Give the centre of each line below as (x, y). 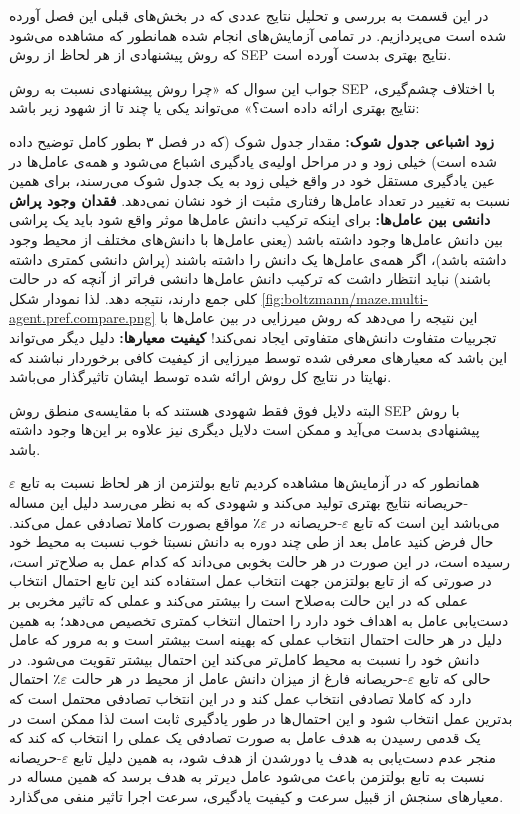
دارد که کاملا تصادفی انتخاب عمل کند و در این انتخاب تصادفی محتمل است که (240, 698)
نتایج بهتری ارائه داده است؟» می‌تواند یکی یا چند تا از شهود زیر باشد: (214, 107)
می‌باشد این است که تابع (426, 521)
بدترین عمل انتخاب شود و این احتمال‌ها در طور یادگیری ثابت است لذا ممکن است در (261, 717)
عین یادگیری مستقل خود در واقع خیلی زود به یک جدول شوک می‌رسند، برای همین (252, 180)
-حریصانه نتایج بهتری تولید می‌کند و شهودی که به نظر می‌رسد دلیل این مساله (239, 502)
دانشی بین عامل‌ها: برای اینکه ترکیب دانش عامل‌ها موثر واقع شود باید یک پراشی (250, 219)
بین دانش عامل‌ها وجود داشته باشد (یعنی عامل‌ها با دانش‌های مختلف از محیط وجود (256, 238)
